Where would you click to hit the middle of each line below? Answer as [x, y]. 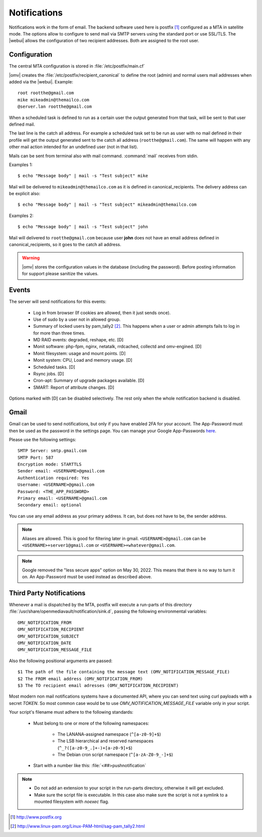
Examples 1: [21, 165]
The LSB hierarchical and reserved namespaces [106, 741]
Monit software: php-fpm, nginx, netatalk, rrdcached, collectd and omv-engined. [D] [117, 347]
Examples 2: [21, 216]
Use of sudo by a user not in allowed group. [77, 319]
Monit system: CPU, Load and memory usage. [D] [83, 360]
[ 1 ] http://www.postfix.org [36, 817]
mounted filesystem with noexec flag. [72, 802]
